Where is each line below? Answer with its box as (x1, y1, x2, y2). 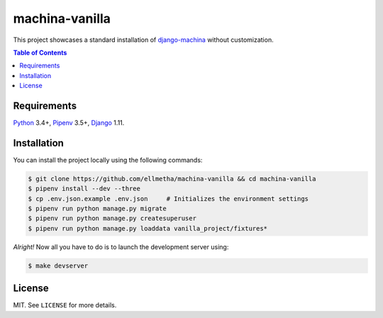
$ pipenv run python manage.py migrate (28, 204, 167, 213)
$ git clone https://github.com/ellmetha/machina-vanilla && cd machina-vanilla (28, 175, 316, 182)
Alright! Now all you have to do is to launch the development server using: (13, 242, 229, 251)
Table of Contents (13, 48, 67, 57)
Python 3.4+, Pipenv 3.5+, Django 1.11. (13, 119, 125, 127)
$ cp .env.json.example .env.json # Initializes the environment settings (28, 194, 309, 202)
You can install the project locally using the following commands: (13, 155, 203, 164)
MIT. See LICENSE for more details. (13, 301, 117, 309)
